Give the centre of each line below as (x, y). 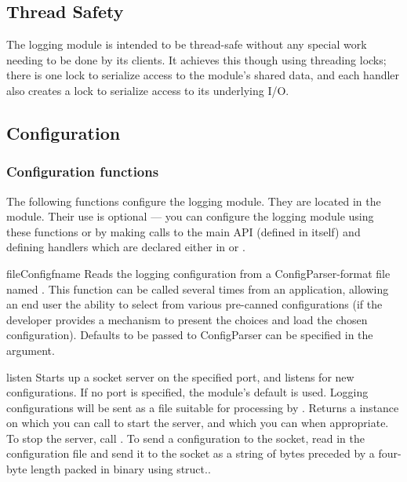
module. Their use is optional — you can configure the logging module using (190, 216)
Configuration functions (83, 172)
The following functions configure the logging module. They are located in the (194, 201)
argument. (31, 350)
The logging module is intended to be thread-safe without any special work (187, 44)
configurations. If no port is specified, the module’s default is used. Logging (187, 392)
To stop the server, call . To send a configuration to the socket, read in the (185, 438)
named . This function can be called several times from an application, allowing (198, 288)
